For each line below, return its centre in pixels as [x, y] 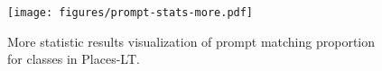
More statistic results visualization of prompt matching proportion [191, 41]
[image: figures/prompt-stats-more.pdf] [130, 13]
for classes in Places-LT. [74, 59]
